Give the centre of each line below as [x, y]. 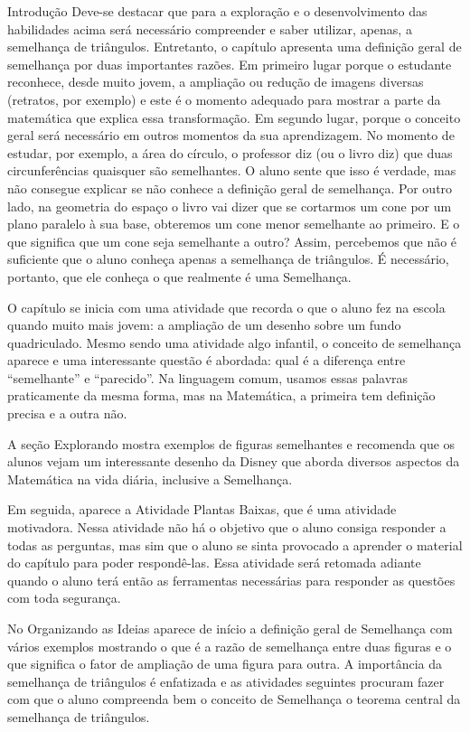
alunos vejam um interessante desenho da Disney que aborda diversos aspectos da [234, 461]
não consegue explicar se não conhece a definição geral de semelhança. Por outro [230, 188]
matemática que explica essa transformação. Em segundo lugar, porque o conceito [234, 117]
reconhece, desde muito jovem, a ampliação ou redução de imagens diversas [216, 82]
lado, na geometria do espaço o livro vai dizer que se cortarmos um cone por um [230, 206]
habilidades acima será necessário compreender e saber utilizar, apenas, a [210, 28]
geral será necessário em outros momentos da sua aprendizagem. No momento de [231, 135]
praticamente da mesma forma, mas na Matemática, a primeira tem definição [221, 395]
